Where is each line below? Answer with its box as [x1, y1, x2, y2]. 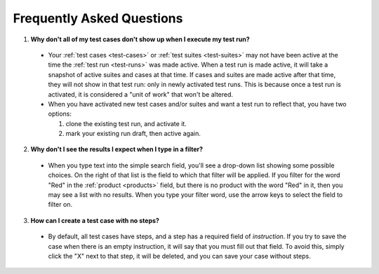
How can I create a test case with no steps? [30, 216, 159, 224]
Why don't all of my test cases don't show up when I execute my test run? [30, 35, 250, 43]
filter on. [48, 200, 73, 209]
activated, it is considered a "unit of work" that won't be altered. [48, 90, 234, 98]
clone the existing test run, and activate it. [65, 119, 187, 128]
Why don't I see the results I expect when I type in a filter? [30, 145, 204, 153]
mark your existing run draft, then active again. [65, 130, 201, 138]
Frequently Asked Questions [13, 11, 183, 26]
